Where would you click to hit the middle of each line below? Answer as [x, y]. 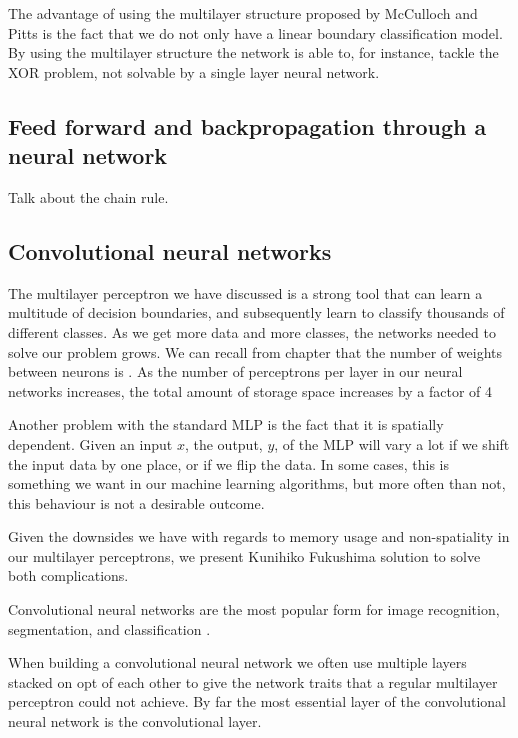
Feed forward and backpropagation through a [247, 125]
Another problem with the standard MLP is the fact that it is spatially [226, 424]
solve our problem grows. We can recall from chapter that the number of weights [255, 351]
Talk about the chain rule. [88, 196]
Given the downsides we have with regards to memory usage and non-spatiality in [259, 536]
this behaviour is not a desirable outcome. [136, 502]
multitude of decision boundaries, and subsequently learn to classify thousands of [256, 312]
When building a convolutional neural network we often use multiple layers [237, 662]
